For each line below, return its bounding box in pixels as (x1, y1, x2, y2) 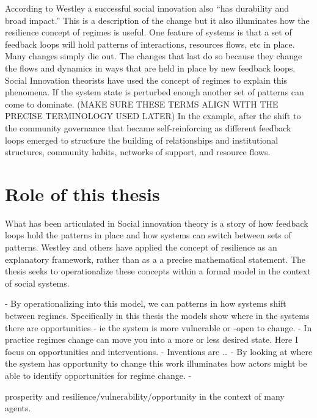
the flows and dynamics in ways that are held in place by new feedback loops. (5, 61, 296, 74)
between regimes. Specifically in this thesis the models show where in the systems (5, 309, 310, 321)
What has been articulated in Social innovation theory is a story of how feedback (5, 216, 308, 229)
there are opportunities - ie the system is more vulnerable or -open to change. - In (5, 321, 312, 334)
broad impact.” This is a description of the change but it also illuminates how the (5, 13, 310, 26)
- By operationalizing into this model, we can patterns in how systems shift (5, 297, 286, 310)
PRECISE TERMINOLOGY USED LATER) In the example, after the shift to (5, 109, 301, 122)
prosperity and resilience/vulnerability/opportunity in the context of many (5, 389, 285, 402)
